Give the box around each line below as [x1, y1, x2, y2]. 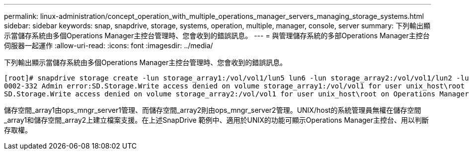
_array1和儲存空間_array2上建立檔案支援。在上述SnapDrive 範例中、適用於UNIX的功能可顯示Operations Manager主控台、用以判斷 [4, 116, 429, 124]
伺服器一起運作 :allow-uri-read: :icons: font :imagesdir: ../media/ [4, 41, 213, 50]
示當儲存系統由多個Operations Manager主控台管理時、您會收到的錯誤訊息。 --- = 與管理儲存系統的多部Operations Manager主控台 [4, 31, 430, 40]
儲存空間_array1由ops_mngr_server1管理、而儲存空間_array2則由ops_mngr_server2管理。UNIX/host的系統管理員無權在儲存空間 [4, 106, 421, 114]
